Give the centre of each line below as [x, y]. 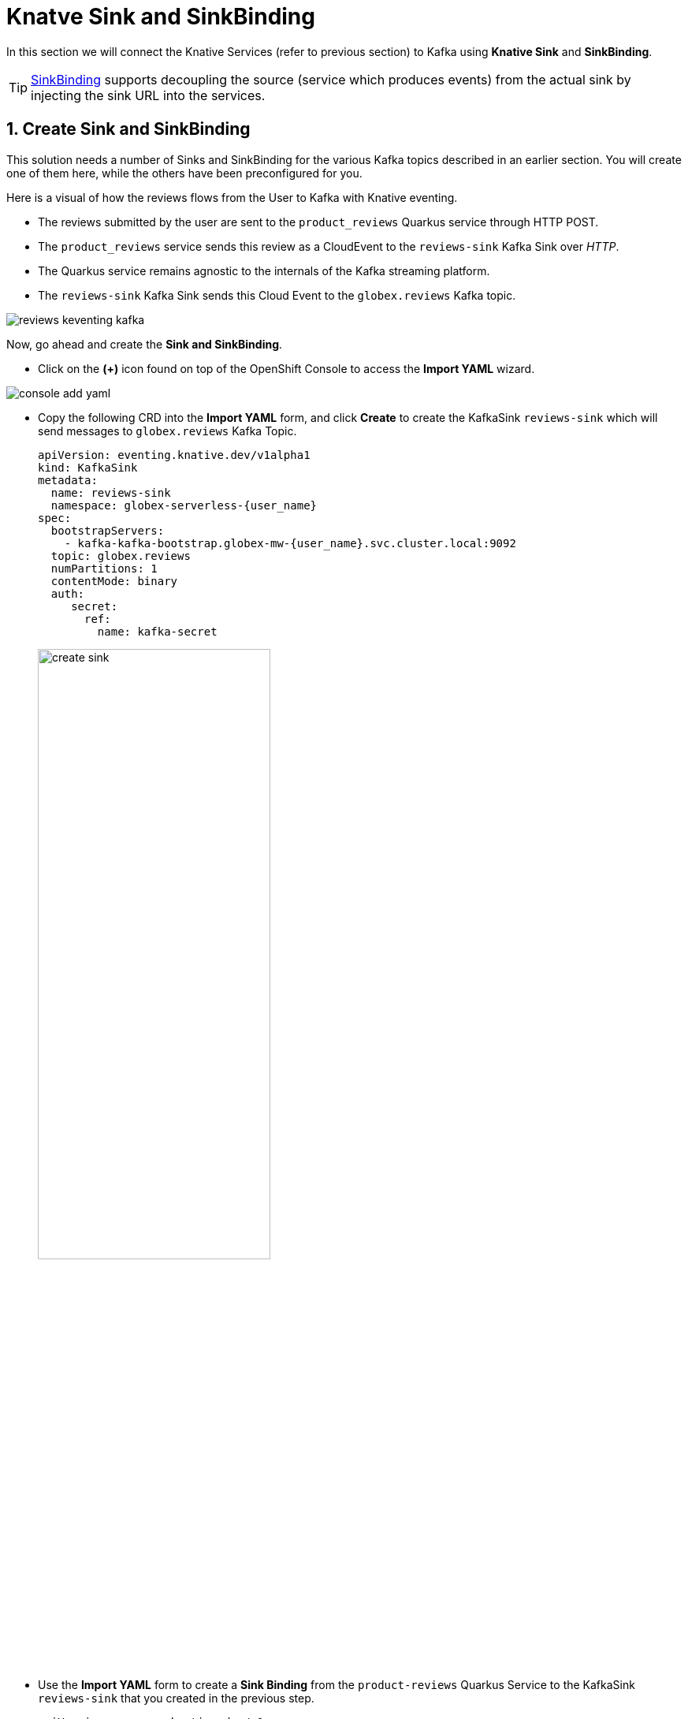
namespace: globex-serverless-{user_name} [184, 505]
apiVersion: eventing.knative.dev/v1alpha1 [174, 455]
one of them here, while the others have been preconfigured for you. [184, 173]
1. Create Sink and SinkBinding [128, 129]
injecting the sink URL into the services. [148, 95]
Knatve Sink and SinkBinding [161, 17]
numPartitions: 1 [104, 568]
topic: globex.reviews [121, 556]
